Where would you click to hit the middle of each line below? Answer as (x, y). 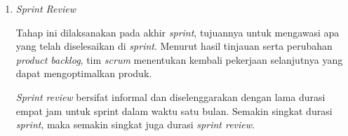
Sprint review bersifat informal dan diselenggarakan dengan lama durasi (170, 96)
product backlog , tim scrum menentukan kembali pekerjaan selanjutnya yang (179, 59)
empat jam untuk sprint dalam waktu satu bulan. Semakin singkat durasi (174, 110)
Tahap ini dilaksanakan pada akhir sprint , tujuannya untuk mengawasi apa (178, 32)
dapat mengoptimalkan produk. (84, 73)
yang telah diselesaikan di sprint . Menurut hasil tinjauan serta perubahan (174, 46)
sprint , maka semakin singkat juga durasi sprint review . (135, 124)
